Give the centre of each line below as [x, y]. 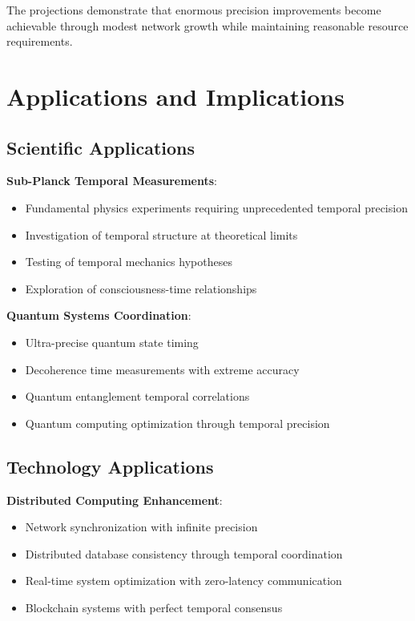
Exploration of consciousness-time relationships [141, 288]
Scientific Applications [101, 147]
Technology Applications [110, 466]
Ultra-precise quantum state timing [112, 342]
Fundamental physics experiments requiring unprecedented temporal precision [216, 207]
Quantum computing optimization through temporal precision [177, 423]
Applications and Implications [175, 96]
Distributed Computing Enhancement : [115, 500]
